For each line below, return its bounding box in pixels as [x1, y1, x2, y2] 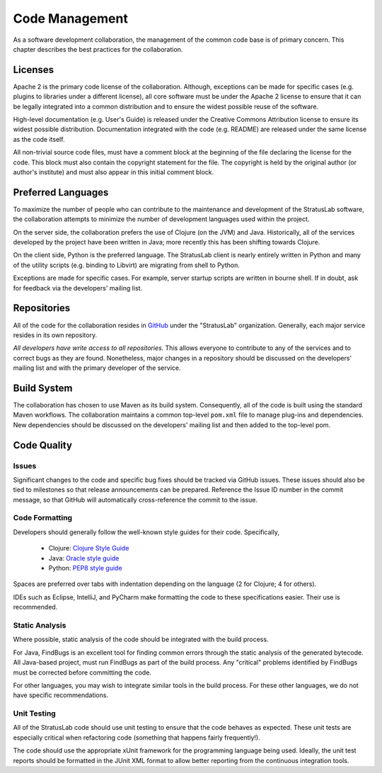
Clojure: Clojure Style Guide [48, 544, 129, 553]
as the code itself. [13, 135, 65, 143]
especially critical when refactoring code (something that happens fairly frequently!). [13, 733, 261, 742]
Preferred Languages [13, 186, 109, 198]
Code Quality [13, 439, 72, 451]
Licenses [13, 64, 54, 76]
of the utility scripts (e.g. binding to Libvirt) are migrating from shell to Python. [13, 261, 240, 269]
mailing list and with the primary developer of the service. [13, 363, 181, 372]
